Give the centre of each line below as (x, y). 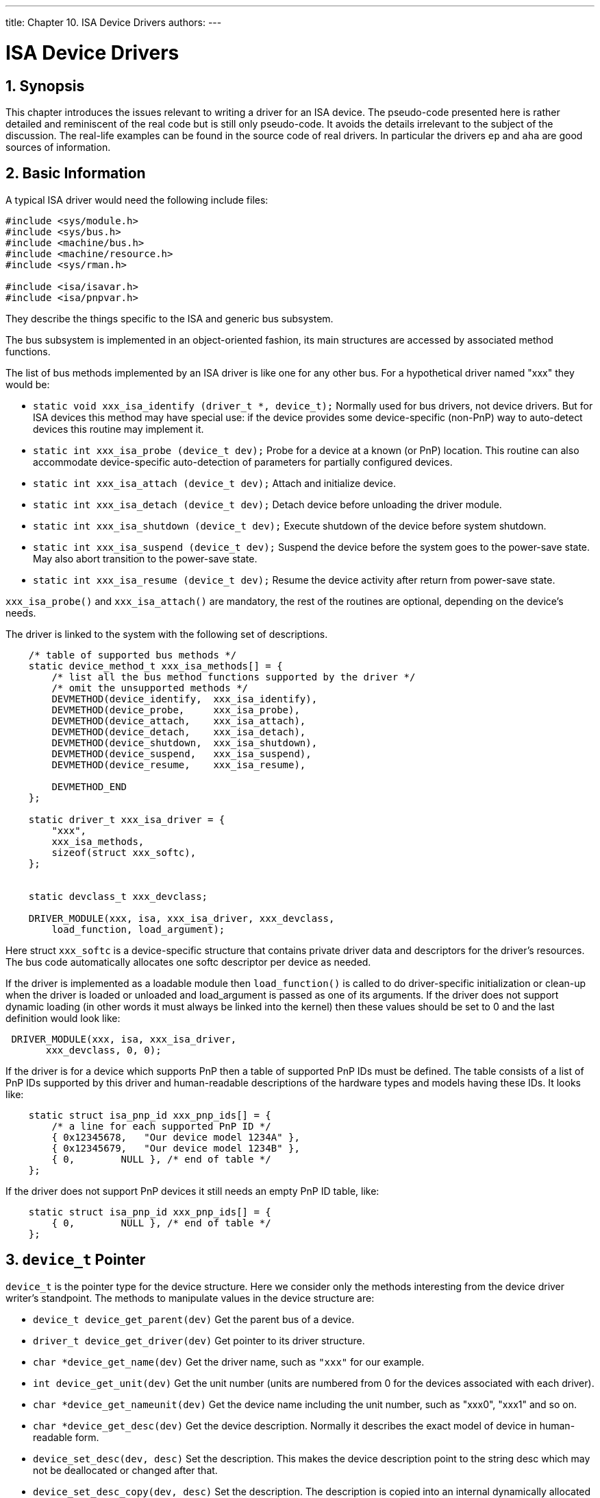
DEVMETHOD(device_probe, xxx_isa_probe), (176, 710)
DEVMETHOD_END (89, 786)
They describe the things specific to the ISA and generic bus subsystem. (170, 318)
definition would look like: (63, 1018)
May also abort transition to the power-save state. (145, 558)
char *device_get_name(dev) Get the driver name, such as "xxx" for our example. (229, 1362)
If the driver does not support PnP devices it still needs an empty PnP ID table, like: (192, 1191)
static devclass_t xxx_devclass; (118, 896)
